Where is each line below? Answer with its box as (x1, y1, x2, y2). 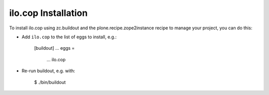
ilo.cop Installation (9, 7, 88, 18)
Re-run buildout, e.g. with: (21, 68, 76, 74)
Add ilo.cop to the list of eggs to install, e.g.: (21, 34, 117, 40)
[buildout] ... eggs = (34, 45, 75, 51)
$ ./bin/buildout (34, 79, 66, 85)
